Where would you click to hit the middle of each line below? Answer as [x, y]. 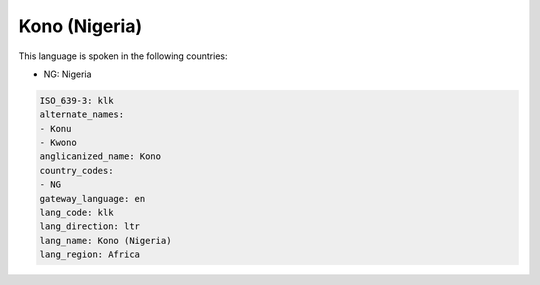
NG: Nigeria [67, 74]
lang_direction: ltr [89, 226]
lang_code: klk [76, 213]
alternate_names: [82, 114]
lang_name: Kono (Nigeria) [105, 240]
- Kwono [58, 143]
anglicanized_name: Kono [100, 156]
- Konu [55, 128]
